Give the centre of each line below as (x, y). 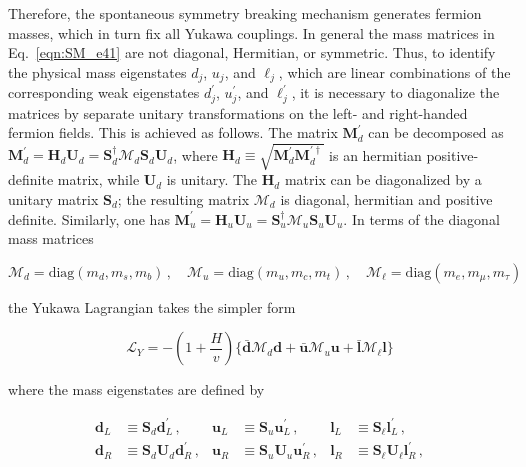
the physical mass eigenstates (97, 71)
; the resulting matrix (183, 199)
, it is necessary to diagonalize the (395, 92)
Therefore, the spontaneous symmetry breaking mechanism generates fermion (245, 13)
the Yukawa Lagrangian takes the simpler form (152, 306)
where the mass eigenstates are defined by (136, 389)
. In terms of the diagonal (421, 218)
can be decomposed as (436, 132)
